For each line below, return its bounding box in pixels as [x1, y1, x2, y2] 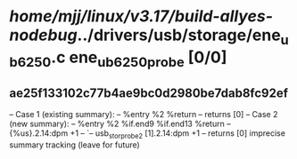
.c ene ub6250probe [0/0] [50, 47, 227, 70]
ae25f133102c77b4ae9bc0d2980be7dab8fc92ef [9, 85, 288, 100]
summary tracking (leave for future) [9, 139, 140, 150]
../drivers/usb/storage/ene [77, 25, 281, 45]
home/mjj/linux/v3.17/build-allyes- [9, 6, 274, 27]
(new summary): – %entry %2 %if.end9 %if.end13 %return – [9, 118, 231, 130]
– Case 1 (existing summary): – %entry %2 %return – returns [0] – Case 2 [9, 109, 278, 120]
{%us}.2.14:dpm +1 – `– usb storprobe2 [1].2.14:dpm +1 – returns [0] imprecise [9, 128, 285, 140]
